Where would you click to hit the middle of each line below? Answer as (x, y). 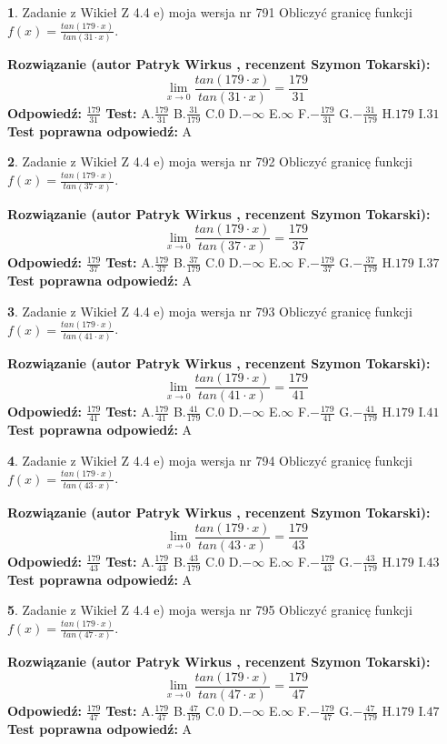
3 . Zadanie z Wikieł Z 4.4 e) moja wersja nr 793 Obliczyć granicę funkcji (210, 311)
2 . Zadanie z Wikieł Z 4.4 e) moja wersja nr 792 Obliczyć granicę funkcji (210, 161)
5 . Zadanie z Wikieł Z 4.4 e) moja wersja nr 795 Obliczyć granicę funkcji (210, 610)
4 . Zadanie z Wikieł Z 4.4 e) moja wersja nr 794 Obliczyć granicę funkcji (210, 460)
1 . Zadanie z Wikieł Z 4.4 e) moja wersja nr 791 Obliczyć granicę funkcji (210, 12)
